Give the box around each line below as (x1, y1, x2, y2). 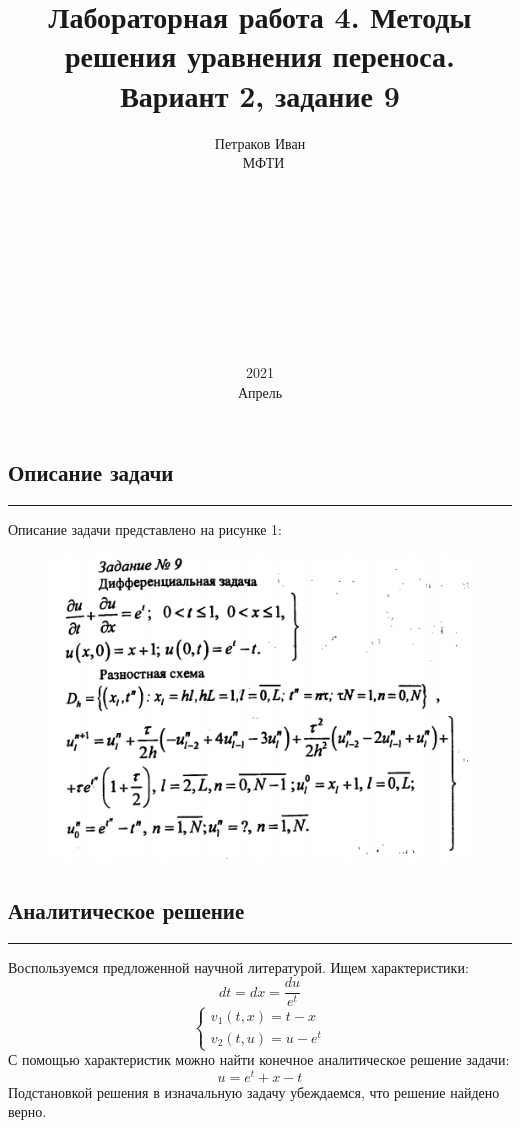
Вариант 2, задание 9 (120, 74, 400, 115)
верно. (8, 1101, 47, 1122)
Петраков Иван (214, 132, 306, 153)
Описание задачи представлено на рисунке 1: (8, 519, 283, 540)
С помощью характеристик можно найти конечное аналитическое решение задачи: (8, 1049, 510, 1070)
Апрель (237, 381, 283, 402)
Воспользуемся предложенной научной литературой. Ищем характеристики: (8, 956, 469, 977)
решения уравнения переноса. (65, 35, 455, 76)
